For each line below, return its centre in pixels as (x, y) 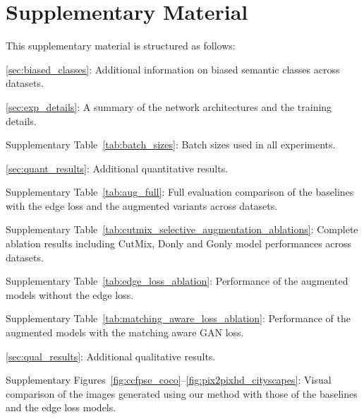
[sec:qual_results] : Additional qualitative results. (111, 356)
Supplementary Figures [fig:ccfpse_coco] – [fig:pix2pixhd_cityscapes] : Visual (169, 380)
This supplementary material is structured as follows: (121, 46)
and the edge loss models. (61, 407)
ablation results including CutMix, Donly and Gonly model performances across (179, 243)
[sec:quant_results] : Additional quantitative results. (117, 168)
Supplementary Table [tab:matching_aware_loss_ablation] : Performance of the (178, 318)
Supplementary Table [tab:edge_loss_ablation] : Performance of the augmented (177, 281)
